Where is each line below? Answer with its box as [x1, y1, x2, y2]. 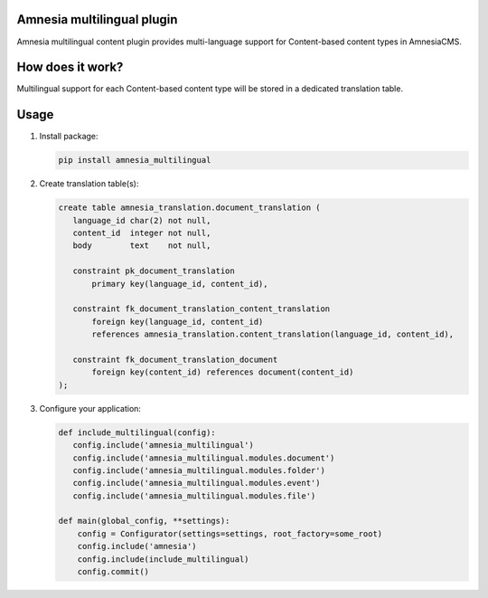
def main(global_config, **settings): [58, 516, 230, 527]
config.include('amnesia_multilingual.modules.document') [72, 452, 335, 463]
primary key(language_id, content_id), [91, 279, 268, 289]
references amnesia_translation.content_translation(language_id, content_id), [91, 329, 455, 339]
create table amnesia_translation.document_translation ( [58, 203, 321, 213]
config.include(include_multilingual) [77, 554, 249, 565]
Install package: [39, 131, 99, 142]
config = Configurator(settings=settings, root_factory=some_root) [77, 528, 383, 538]
